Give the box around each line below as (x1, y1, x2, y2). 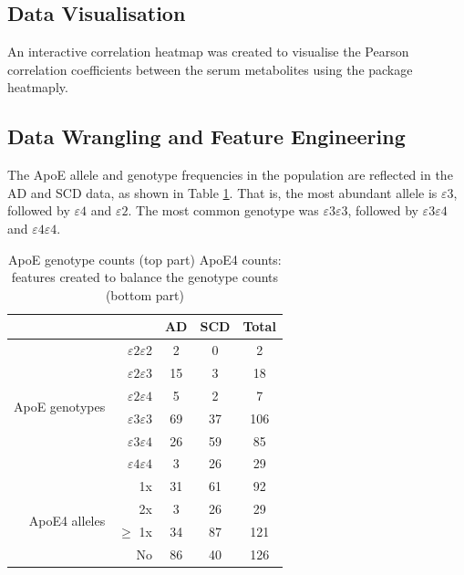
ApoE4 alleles (28, 510, 106, 529)
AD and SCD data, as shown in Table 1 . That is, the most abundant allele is (7, 183, 438, 202)
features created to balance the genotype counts (11, 267, 279, 287)
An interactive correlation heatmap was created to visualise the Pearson (7, 42, 409, 61)
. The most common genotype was (128, 201, 319, 220)
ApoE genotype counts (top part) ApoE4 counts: (8, 249, 282, 268)
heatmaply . (7, 78, 68, 97)
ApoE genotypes (14, 397, 106, 416)
